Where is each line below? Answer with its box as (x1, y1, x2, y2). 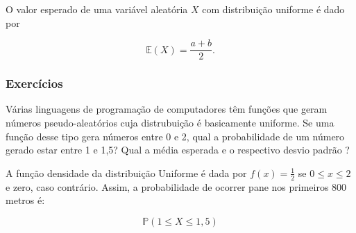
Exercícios (6, 75, 63, 92)
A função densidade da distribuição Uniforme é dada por (6, 165, 247, 180)
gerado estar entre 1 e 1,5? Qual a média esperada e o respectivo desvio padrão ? (6, 142, 350, 157)
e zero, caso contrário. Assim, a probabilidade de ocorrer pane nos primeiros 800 (6, 179, 347, 194)
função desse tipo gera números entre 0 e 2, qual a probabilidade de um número (6, 129, 345, 143)
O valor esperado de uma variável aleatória (6, 2, 188, 16)
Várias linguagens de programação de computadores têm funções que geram (6, 102, 328, 116)
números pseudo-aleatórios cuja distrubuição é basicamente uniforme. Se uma (6, 115, 334, 130)
